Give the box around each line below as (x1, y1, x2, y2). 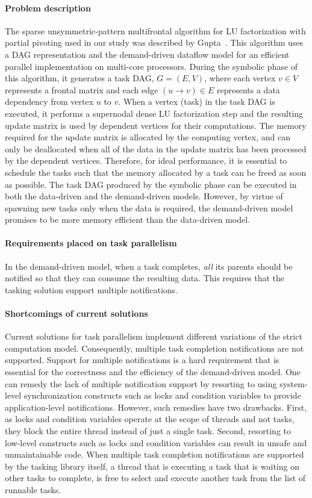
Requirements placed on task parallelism (5, 237, 177, 249)
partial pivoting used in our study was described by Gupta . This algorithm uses (5, 36, 304, 49)
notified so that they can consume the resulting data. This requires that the (5, 272, 285, 284)
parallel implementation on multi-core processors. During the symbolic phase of (5, 60, 298, 72)
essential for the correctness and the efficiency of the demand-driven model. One (5, 366, 301, 378)
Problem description (5, 1, 91, 14)
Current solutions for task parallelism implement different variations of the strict (5, 330, 302, 343)
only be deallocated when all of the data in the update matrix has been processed (5, 142, 307, 155)
